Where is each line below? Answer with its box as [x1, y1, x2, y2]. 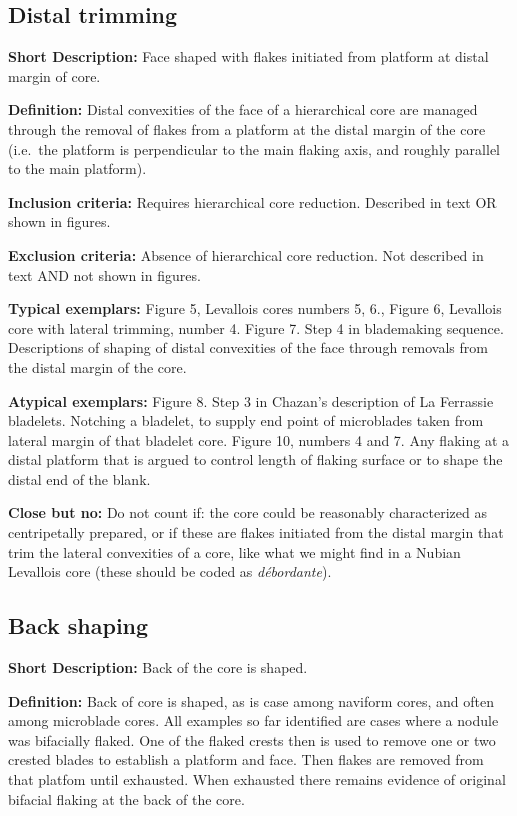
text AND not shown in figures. [8, 264, 201, 285]
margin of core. [8, 65, 101, 86]
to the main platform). [8, 158, 147, 179]
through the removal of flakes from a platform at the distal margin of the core [8, 118, 486, 139]
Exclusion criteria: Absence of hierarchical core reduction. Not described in [8, 244, 484, 265]
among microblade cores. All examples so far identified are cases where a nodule [8, 710, 499, 731]
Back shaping [8, 610, 149, 641]
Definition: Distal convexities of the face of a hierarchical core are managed [8, 99, 478, 120]
